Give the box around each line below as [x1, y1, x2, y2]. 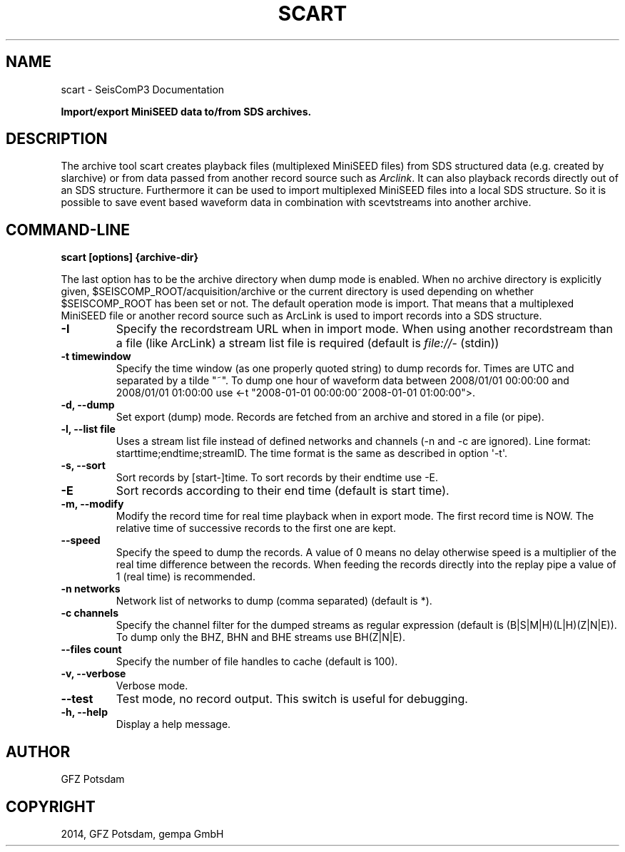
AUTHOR [6, 742, 71, 761]
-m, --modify [61, 498, 124, 510]
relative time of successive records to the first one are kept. [116, 522, 396, 535]
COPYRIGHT [6, 797, 96, 816]
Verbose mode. [116, 679, 188, 692]
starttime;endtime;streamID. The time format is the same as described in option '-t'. [116, 447, 507, 460]
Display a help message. [116, 718, 231, 731]
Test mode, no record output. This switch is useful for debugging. [116, 692, 468, 707]
